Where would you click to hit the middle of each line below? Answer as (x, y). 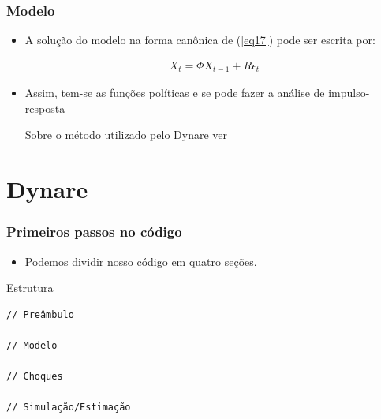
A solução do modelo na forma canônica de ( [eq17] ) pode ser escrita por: (200, 40)
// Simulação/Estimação (69, 408)
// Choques (35, 377)
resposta (45, 108)
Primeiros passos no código (94, 232)
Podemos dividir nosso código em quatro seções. (141, 261)
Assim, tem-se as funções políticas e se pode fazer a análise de (175, 93)
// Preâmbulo (40, 314)
